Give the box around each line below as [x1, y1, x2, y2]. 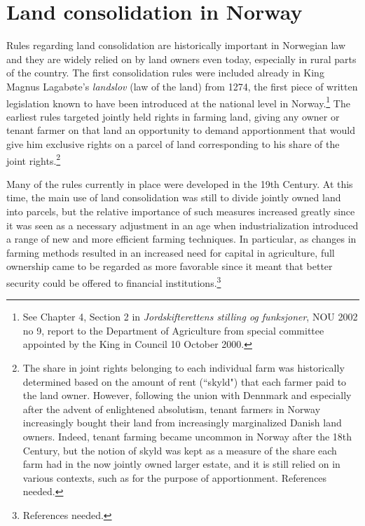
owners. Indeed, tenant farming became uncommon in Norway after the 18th [22, 429, 352, 443]
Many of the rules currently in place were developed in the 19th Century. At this [6, 176, 353, 191]
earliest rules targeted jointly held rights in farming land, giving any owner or [6, 109, 340, 123]
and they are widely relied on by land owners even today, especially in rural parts [6, 51, 357, 66]
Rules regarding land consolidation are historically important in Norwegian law [6, 38, 346, 53]
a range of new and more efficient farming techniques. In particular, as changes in [6, 231, 357, 246]
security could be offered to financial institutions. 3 [6, 273, 221, 290]
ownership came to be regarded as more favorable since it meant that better [6, 259, 333, 274]
